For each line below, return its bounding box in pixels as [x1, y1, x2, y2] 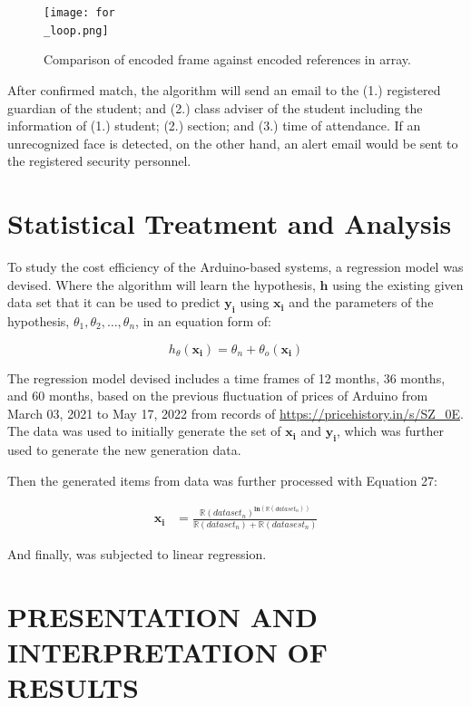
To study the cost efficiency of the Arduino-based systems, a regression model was [7, 257, 464, 276]
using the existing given [332, 275, 464, 294]
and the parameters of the [289, 293, 434, 312]
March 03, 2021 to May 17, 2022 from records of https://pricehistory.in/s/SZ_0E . [7, 403, 464, 422]
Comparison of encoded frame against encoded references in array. [44, 50, 411, 69]
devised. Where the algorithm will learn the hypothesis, [7, 275, 316, 294]
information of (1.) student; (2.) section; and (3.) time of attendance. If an [7, 116, 421, 135]
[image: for [44, 6, 115, 19]
